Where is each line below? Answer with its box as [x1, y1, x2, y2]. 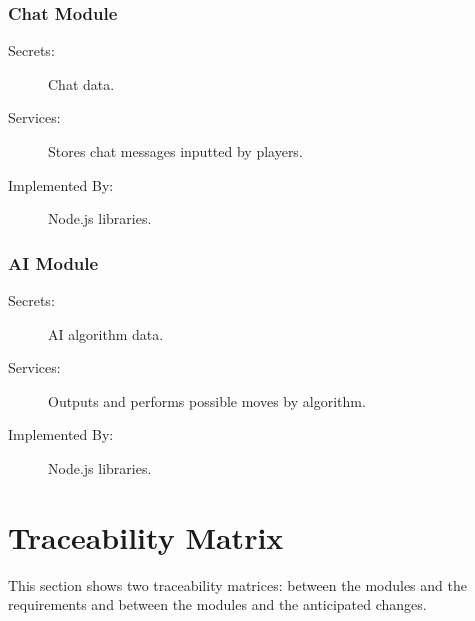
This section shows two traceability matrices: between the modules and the [8, 574, 467, 595]
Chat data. [48, 73, 115, 94]
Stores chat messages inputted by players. [48, 141, 303, 161]
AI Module [8, 250, 99, 275]
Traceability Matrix [8, 516, 284, 557]
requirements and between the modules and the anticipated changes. [8, 594, 427, 615]
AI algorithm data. [48, 323, 164, 344]
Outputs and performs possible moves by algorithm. [48, 390, 366, 411]
